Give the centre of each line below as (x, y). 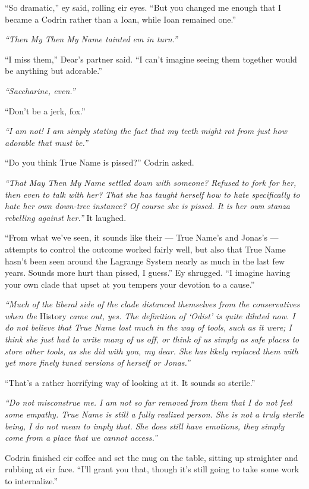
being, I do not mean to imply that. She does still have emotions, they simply (145, 426)
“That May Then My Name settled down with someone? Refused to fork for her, (151, 182)
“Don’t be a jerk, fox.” (45, 110)
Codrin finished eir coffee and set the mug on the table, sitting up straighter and (152, 457)
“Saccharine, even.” (40, 90)
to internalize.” (31, 481)
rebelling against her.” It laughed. (66, 217)
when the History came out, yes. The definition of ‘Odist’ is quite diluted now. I (150, 315)
